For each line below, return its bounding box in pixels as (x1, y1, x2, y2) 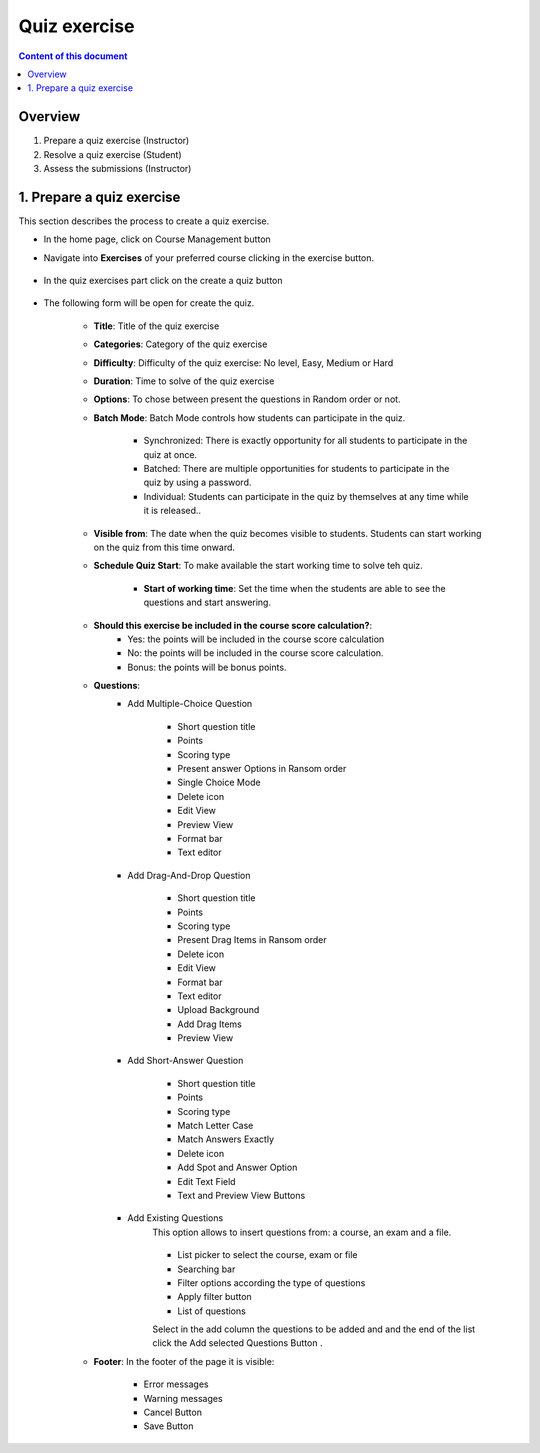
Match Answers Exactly (177, 1133, 275, 1145)
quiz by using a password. (143, 476, 252, 489)
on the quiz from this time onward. (93, 541, 235, 553)
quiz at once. (143, 448, 198, 460)
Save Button (143, 1420, 194, 1432)
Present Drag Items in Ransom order (177, 934, 327, 946)
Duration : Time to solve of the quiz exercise (93, 375, 275, 387)
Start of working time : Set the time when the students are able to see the (143, 582, 446, 594)
